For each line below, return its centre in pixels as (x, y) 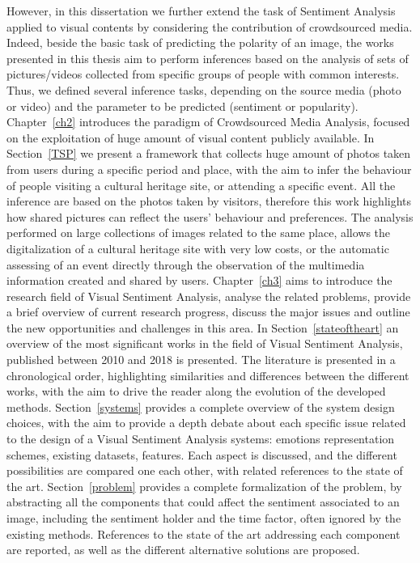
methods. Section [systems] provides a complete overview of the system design (201, 406)
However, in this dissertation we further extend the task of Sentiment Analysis (201, 11)
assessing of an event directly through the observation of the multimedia (186, 264)
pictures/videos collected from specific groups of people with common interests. (203, 74)
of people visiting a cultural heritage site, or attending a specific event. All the (201, 185)
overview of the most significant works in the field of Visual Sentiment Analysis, (205, 343)
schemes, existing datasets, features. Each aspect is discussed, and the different (202, 454)
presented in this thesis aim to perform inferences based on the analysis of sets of (208, 58)
